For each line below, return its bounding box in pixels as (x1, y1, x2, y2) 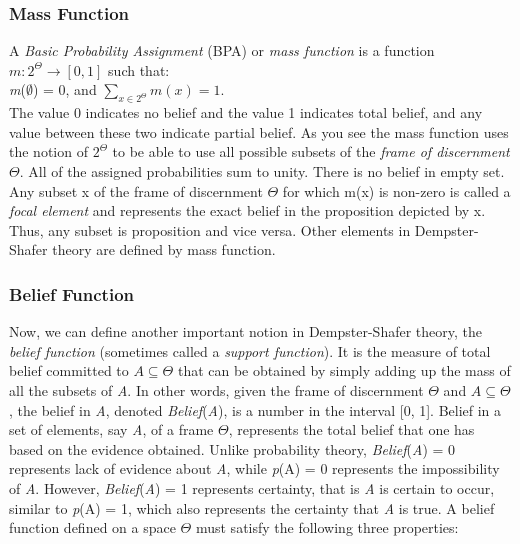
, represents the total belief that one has (228, 419, 475, 440)
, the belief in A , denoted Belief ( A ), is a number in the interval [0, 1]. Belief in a (9, 399, 502, 420)
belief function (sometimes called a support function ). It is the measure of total (9, 340, 491, 361)
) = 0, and (32, 79, 97, 100)
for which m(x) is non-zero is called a (282, 180, 511, 201)
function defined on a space (9, 517, 176, 538)
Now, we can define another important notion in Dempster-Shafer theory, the (9, 321, 482, 342)
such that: (108, 59, 170, 80)
